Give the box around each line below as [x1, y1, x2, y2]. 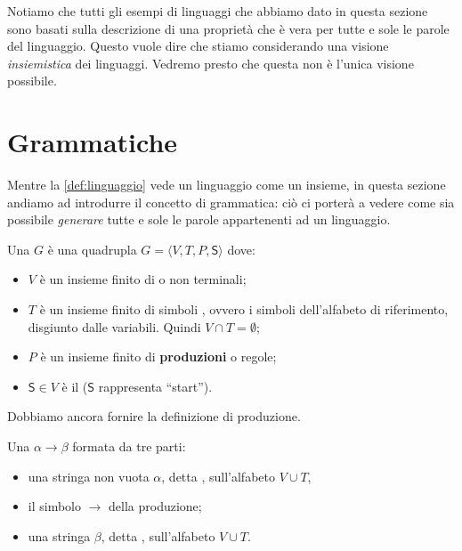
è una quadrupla [47, 239, 137, 258]
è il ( [61, 377, 88, 395]
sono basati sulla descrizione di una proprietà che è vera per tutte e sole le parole [7, 19, 450, 37]
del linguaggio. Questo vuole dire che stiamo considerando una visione [7, 36, 389, 55]
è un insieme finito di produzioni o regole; [40, 347, 277, 366]
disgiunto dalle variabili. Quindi [28, 317, 201, 336]
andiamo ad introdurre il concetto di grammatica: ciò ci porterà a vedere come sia [7, 192, 455, 211]
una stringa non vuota [28, 466, 150, 485]
